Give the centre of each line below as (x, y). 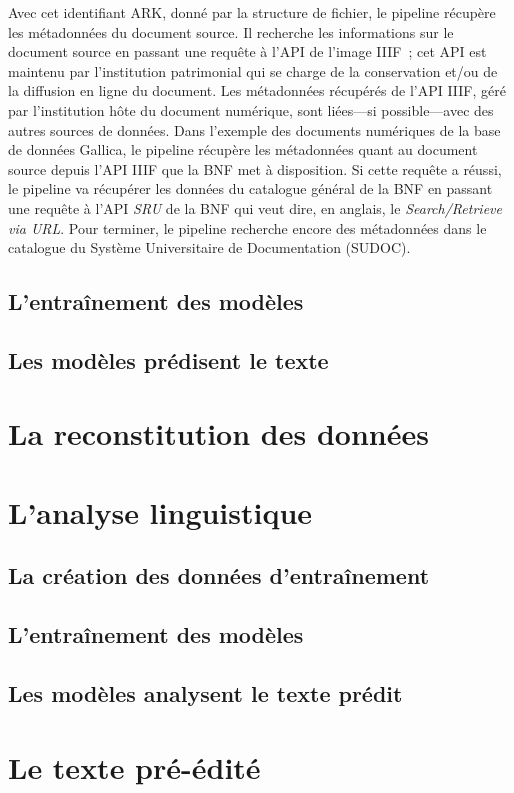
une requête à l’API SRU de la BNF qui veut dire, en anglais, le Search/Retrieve (255, 207)
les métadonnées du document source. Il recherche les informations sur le (231, 31)
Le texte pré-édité (134, 766)
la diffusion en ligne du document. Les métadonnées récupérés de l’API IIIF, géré (257, 90)
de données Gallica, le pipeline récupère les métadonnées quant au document (243, 149)
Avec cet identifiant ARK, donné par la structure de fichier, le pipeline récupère (252, 12)
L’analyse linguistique (160, 511)
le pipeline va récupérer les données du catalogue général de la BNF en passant (250, 188)
